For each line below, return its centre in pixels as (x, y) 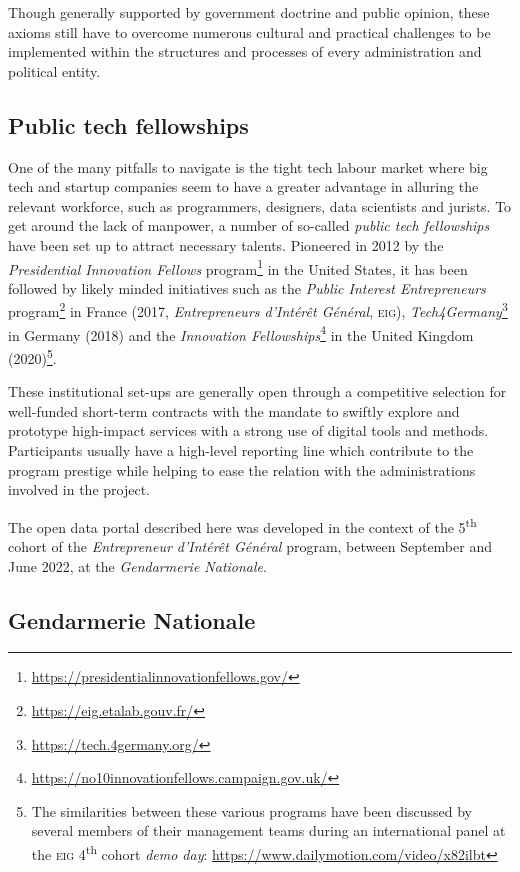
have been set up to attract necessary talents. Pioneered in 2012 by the (226, 244)
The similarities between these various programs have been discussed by (251, 810)
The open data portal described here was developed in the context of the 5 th (242, 525)
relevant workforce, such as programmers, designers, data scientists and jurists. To (260, 205)
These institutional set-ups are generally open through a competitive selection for (257, 391)
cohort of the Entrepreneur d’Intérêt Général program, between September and (250, 545)
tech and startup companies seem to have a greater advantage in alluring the (243, 186)
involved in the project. (79, 489)
